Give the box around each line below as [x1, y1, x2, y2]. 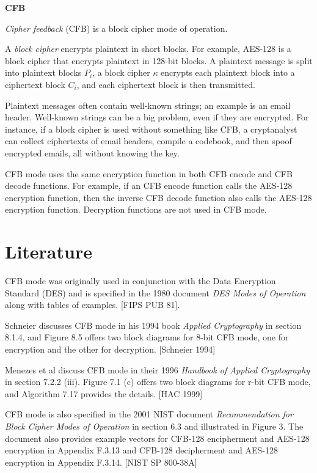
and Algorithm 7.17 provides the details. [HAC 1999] [5, 387, 203, 400]
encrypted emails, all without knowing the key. [5, 146, 180, 159]
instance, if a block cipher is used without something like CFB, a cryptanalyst [5, 122, 297, 135]
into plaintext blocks [5, 66, 82, 79]
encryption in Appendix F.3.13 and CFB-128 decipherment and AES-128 [5, 444, 278, 457]
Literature [5, 239, 92, 264]
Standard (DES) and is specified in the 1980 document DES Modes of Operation [5, 286, 306, 299]
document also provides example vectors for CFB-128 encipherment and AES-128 [5, 431, 310, 444]
